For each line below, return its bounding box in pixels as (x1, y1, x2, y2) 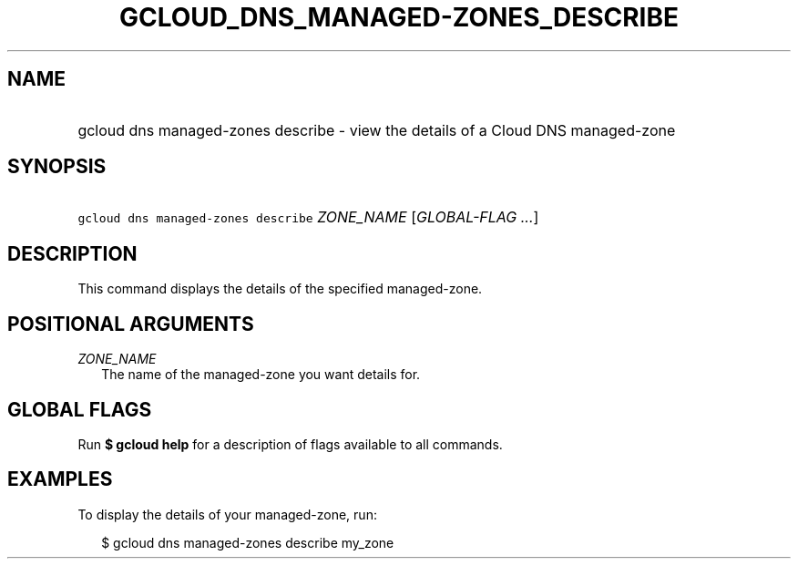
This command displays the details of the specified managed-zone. (77, 281, 483, 297)
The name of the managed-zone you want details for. (101, 366, 421, 383)
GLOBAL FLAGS (7, 397, 152, 421)
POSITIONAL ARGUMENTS (7, 312, 254, 335)
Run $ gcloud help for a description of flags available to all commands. (77, 436, 503, 452)
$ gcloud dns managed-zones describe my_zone (101, 534, 394, 551)
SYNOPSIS (7, 155, 107, 179)
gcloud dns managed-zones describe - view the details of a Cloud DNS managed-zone (77, 120, 676, 139)
